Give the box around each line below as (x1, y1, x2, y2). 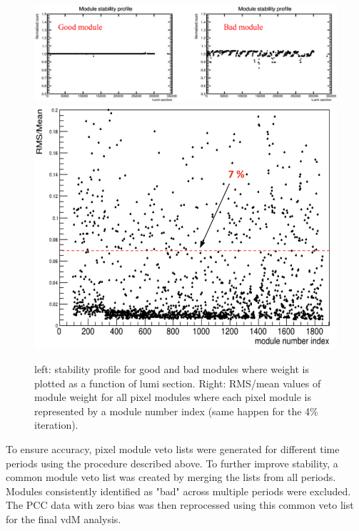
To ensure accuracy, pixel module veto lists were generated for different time (6, 441, 340, 456)
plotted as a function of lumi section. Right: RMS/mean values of (34, 375, 321, 390)
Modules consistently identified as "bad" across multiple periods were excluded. (6, 483, 351, 498)
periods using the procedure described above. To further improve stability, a (6, 455, 338, 470)
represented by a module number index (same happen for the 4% (34, 403, 318, 418)
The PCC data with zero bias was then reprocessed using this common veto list (6, 497, 354, 512)
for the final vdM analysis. (6, 511, 121, 526)
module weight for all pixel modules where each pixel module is (34, 389, 311, 405)
